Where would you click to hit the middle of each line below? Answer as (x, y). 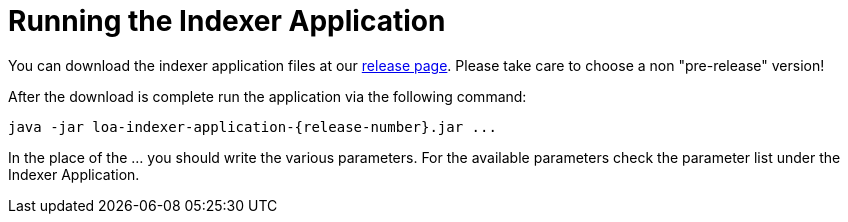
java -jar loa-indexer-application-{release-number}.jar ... (252, 126)
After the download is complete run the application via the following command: (267, 96)
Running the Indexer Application (227, 21)
